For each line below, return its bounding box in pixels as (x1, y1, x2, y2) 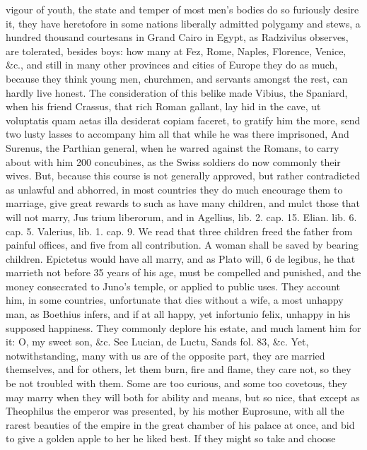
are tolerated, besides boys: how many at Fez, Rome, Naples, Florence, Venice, (6, 43, 346, 58)
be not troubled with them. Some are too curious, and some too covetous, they (6, 376, 347, 391)
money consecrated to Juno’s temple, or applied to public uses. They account (6, 278, 341, 293)
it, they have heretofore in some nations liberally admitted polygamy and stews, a (6, 16, 361, 30)
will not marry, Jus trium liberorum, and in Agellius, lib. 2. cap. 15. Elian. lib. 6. (6, 209, 357, 224)
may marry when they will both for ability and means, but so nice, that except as (6, 389, 360, 404)
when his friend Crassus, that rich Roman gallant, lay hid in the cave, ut (6, 99, 321, 114)
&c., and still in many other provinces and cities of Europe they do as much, (6, 57, 338, 72)
